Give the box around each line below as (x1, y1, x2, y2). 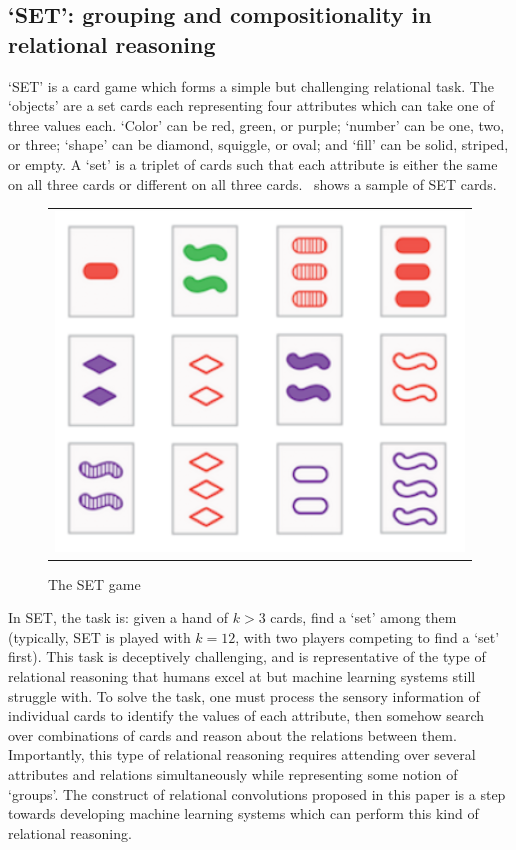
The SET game (48, 573, 141, 594)
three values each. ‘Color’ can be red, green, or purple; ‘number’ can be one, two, (8, 114, 505, 135)
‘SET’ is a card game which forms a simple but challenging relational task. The (8, 75, 494, 96)
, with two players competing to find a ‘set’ (235, 626, 500, 647)
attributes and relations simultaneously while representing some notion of (8, 764, 458, 784)
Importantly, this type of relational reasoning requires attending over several (8, 744, 476, 765)
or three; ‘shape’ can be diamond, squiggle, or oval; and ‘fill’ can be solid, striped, (8, 134, 509, 155)
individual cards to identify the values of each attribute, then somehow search (8, 705, 485, 726)
